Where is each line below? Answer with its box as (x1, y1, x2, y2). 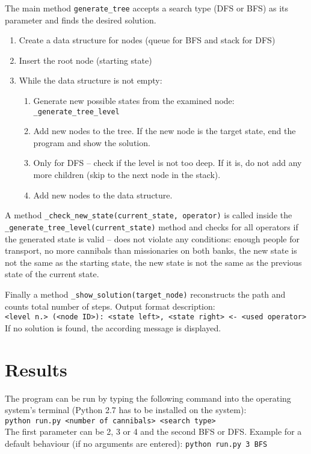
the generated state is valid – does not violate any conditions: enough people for (5, 232, 300, 245)
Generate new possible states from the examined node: (33, 94, 235, 107)
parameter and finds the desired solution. (5, 13, 156, 26)
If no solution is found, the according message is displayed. (5, 321, 221, 334)
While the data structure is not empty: (19, 74, 162, 87)
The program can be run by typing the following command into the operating (5, 391, 291, 404)
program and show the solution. (33, 136, 150, 149)
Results (5, 357, 67, 381)
